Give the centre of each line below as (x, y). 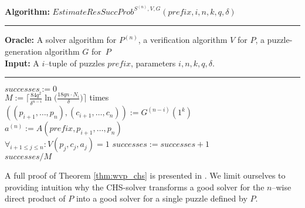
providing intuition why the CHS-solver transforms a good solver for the (135, 187)
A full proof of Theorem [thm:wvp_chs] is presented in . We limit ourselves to (145, 175)
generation (23, 51)
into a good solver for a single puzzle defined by (162, 198)
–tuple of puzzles (75, 63)
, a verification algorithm (183, 40)
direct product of (35, 198)
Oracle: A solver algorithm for (61, 40)
